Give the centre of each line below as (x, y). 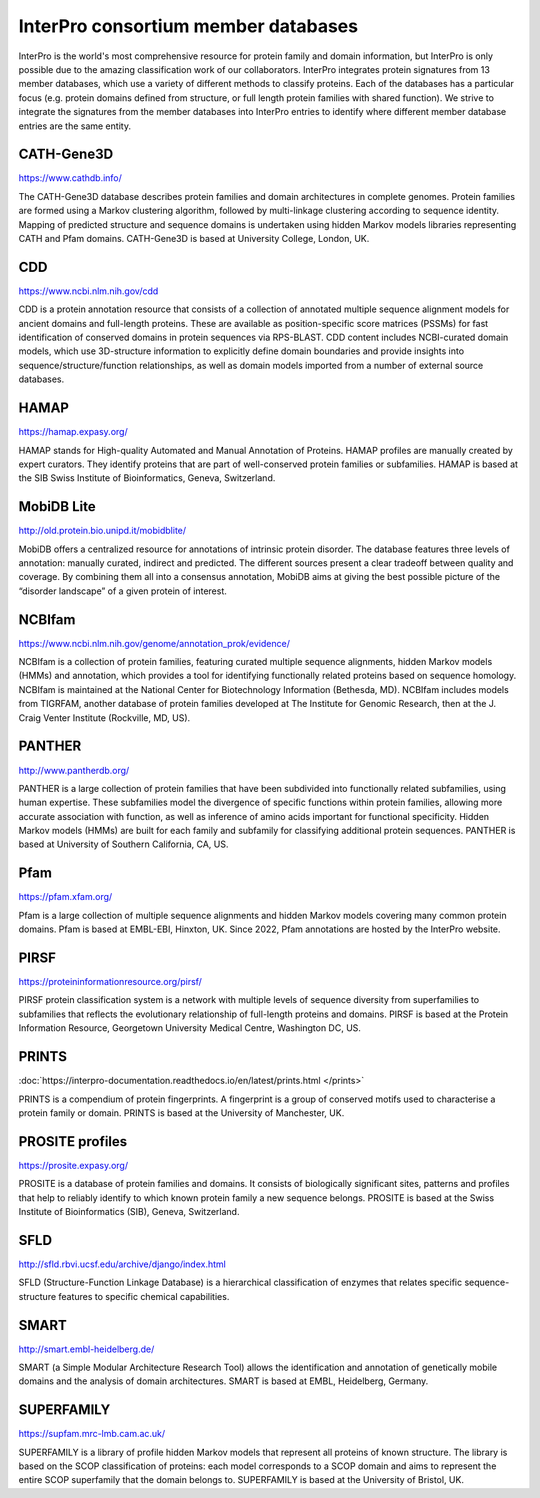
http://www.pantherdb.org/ (74, 770)
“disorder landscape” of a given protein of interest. (122, 591)
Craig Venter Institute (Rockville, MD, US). (104, 717)
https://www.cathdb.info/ (70, 178)
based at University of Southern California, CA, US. (123, 844)
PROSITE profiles (73, 1141)
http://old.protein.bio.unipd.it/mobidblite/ (102, 531)
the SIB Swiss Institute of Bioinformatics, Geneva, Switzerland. (147, 478)
